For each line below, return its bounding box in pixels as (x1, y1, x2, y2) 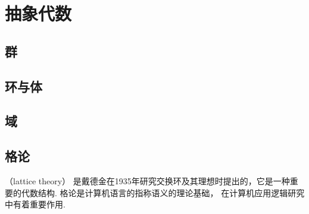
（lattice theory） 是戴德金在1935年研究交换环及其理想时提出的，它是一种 (5, 174, 290, 187)
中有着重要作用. (5, 198, 65, 210)
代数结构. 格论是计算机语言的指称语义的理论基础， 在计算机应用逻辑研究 (21, 186, 305, 199)
